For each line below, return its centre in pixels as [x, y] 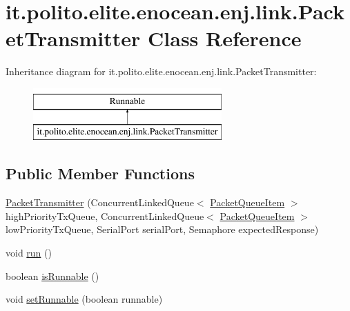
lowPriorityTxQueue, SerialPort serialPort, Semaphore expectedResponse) [162, 229]
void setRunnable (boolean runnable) [84, 299]
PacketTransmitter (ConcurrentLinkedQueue [100, 202]
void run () [29, 253]
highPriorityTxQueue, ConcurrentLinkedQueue [105, 215]
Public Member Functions [100, 173]
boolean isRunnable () [52, 275]
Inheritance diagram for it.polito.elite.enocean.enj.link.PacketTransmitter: [161, 71]
